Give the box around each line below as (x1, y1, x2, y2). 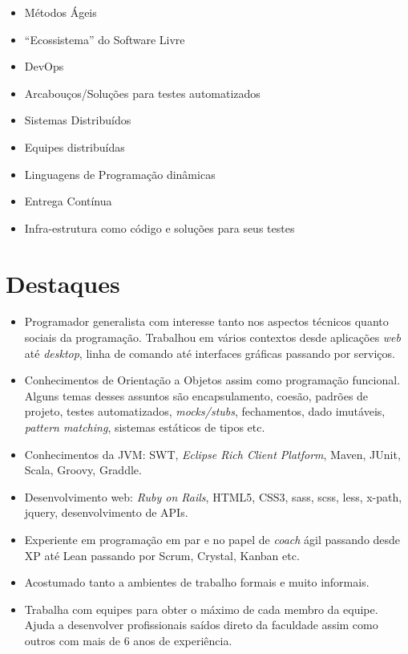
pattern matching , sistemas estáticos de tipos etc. (24, 419, 265, 436)
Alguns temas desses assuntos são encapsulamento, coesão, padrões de (24, 387, 369, 404)
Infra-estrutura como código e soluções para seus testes (24, 219, 295, 236)
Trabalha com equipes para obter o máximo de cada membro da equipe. (24, 600, 378, 617)
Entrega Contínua (24, 193, 112, 209)
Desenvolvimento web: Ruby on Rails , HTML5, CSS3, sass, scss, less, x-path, (24, 488, 402, 505)
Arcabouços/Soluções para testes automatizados (24, 84, 261, 101)
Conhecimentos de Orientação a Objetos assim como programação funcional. (24, 372, 401, 388)
